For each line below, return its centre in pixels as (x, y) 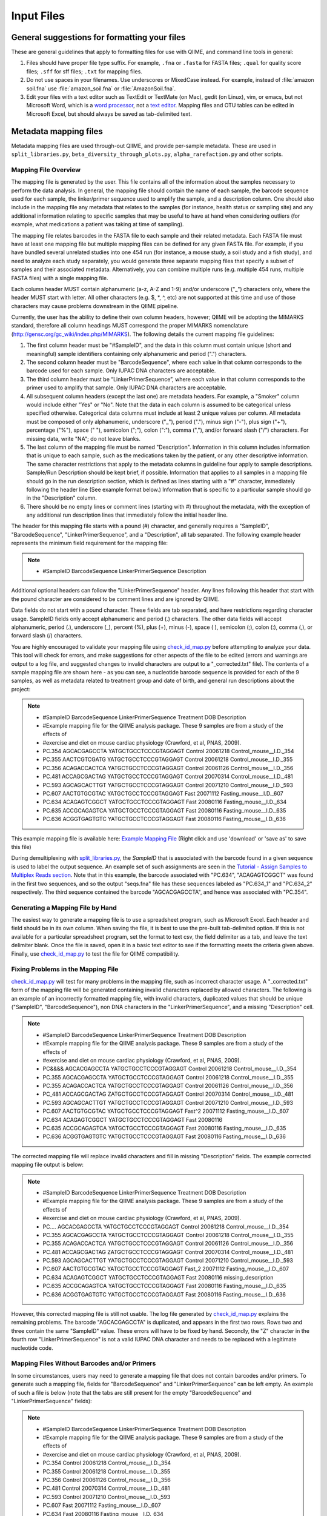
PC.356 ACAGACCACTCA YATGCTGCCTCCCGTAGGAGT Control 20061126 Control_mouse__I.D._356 (168, 768)
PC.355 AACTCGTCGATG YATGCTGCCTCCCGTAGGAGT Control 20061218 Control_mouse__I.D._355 (168, 760)
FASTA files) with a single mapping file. (60, 278)
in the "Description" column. (61, 498)
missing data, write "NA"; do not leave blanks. (83, 438)
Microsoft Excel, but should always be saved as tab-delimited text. (109, 114)
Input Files (38, 16)
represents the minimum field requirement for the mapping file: (90, 543)
